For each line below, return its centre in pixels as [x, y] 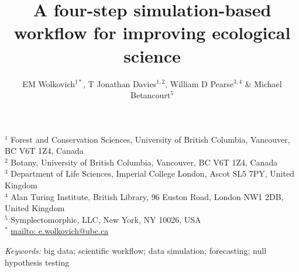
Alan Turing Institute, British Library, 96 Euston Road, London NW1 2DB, [147, 196]
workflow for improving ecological [152, 32]
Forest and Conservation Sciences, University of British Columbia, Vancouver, [150, 139]
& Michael [263, 83]
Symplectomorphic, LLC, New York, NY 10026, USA [106, 219]
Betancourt [151, 95]
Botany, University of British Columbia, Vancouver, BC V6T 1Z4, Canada [144, 162]
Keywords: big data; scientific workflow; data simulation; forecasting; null [136, 251]
